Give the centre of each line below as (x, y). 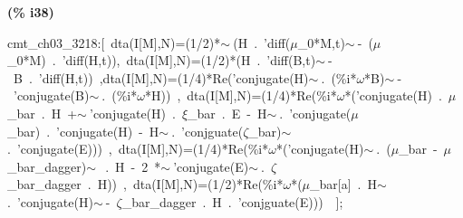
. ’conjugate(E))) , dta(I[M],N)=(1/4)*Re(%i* (138, 149)
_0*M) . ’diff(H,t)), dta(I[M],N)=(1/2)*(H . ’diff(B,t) (162, 60)
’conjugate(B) (51, 95)
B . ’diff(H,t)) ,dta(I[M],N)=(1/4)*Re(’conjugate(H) (161, 77)
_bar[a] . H (344, 184)
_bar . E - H (227, 113)
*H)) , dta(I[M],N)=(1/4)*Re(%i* (241, 95)
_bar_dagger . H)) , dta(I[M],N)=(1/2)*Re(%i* (145, 184)
